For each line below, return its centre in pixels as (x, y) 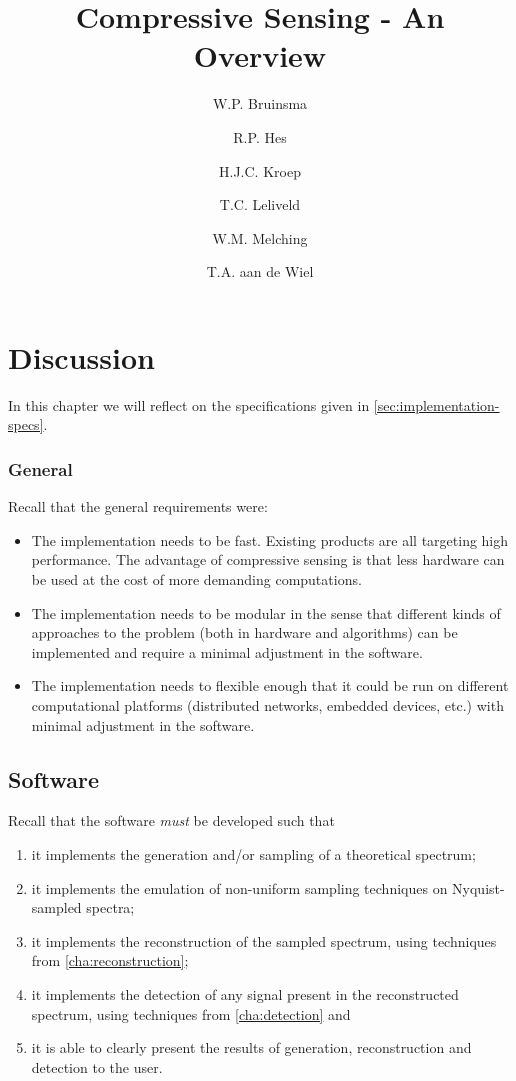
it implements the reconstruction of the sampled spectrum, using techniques (264, 940)
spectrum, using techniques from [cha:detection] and (191, 1013)
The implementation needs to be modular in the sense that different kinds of (266, 612)
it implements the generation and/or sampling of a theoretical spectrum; (253, 853)
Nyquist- (478, 887)
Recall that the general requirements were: (138, 506)
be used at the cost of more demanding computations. (196, 579)
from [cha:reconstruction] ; (110, 960)
